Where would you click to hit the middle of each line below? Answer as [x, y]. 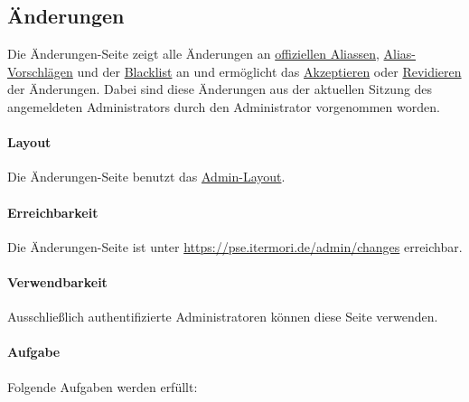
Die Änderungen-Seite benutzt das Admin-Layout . [146, 177]
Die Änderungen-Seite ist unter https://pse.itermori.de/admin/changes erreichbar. [235, 246]
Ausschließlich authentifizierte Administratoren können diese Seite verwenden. [223, 317]
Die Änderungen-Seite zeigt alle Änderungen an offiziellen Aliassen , [193, 54]
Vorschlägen [40, 71]
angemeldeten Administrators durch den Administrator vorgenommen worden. [224, 106]
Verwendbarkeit [57, 281]
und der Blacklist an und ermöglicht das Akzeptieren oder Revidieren [269, 71]
